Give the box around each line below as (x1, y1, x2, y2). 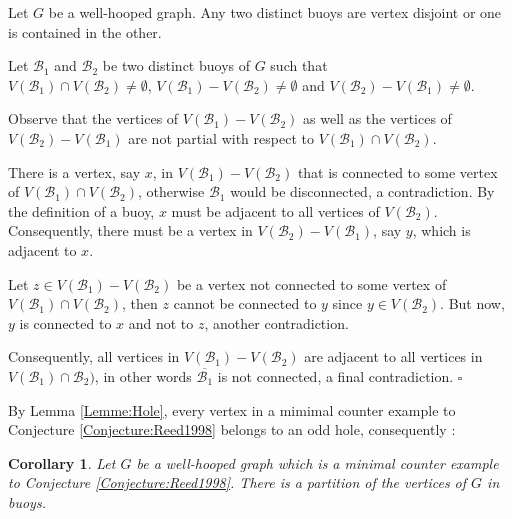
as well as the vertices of (303, 108, 452, 129)
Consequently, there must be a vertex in (8, 220, 253, 241)
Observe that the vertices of (8, 108, 179, 129)
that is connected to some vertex (297, 161, 498, 182)
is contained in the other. (8, 21, 162, 42)
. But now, (440, 293, 505, 314)
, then (122, 293, 158, 314)
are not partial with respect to (128, 127, 314, 148)
